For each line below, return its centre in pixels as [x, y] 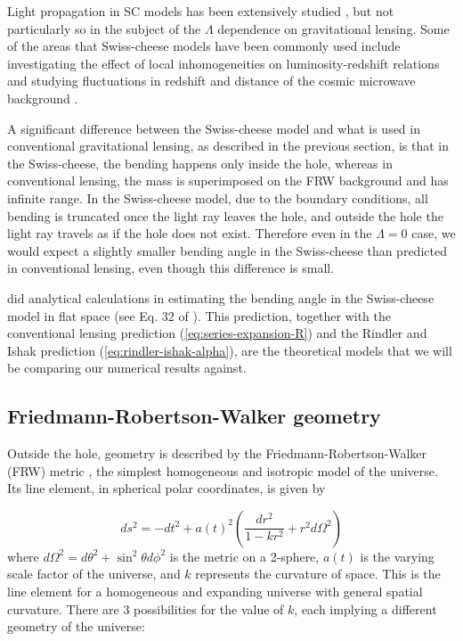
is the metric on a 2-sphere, [244, 556]
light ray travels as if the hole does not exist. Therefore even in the [190, 233]
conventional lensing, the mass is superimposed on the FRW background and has [228, 181]
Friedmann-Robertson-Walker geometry [194, 416]
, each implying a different [366, 608]
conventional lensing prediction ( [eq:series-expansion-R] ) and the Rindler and [217, 333]
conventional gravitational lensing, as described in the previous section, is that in [228, 146]
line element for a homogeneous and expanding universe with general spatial [215, 592]
